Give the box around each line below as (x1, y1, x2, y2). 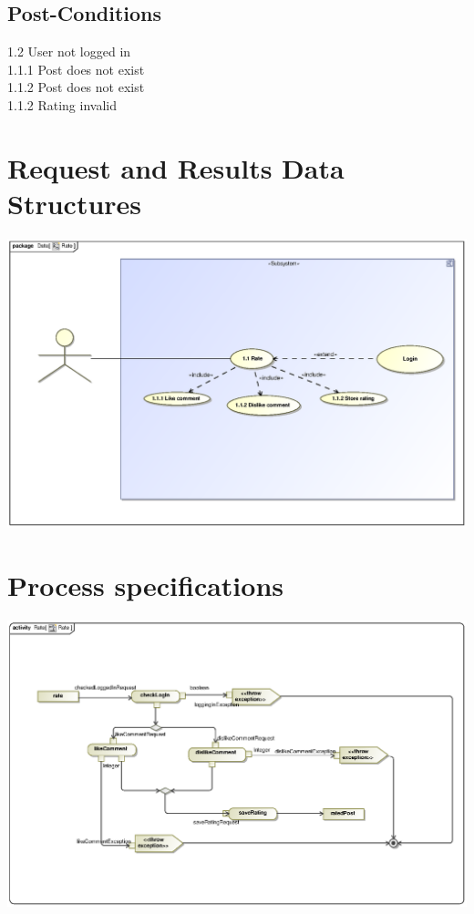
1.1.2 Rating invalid (7, 95, 117, 114)
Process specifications (7, 566, 283, 603)
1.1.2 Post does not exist (7, 77, 145, 97)
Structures (7, 184, 142, 221)
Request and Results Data (7, 149, 345, 186)
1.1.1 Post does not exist (7, 59, 145, 78)
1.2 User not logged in (7, 42, 131, 61)
